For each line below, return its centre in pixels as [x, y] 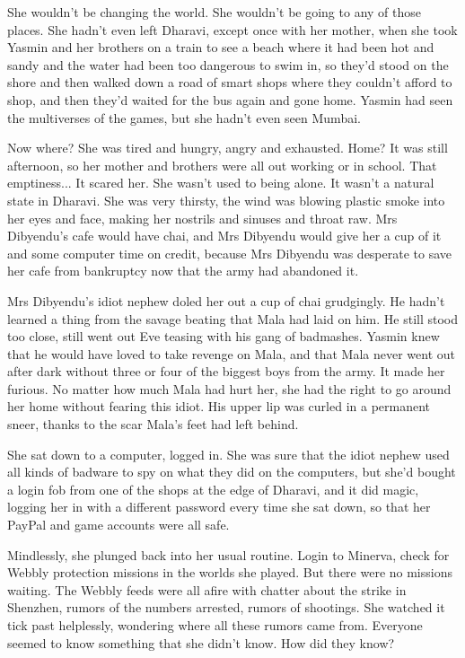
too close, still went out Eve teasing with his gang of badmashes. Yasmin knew [224, 336]
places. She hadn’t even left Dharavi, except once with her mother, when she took [232, 29]
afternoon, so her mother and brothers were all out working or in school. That [222, 165]
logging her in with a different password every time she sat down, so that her [219, 507]
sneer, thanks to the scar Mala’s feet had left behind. [153, 424]
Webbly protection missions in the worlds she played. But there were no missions [230, 572]
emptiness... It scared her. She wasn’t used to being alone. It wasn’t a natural [221, 183]
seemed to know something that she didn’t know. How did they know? [201, 642]
